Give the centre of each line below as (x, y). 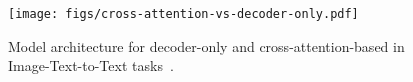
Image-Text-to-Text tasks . (91, 65)
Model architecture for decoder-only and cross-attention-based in (206, 45)
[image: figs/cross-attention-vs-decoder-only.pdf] (183, 14)
